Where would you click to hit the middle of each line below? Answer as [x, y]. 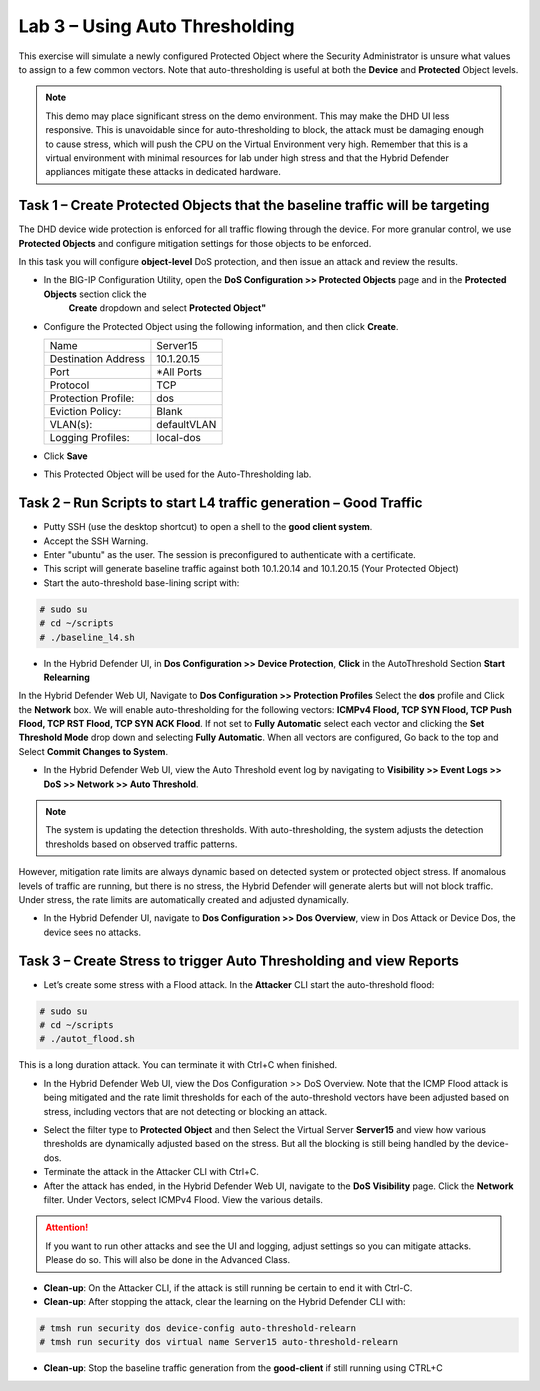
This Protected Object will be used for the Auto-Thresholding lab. [177, 474]
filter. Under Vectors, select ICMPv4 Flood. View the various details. [183, 1199]
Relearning [66, 677]
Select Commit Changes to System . [93, 751]
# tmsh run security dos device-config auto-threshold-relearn [198, 1328]
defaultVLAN [186, 424]
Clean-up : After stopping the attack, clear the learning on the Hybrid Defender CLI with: [224, 1301]
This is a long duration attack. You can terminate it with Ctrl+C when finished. [178, 1065]
